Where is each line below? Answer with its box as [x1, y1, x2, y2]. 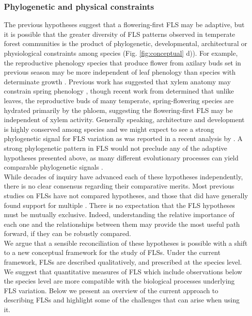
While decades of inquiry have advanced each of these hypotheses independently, [4, 171, 243, 181]
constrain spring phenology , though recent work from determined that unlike [4, 86, 234, 96]
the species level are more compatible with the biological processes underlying [4, 276, 235, 286]
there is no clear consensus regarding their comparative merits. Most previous [4, 181, 235, 191]
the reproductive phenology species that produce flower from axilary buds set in [4, 57, 241, 67]
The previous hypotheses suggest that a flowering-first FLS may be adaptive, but [4, 19, 245, 30]
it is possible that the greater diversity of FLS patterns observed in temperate [4, 29, 236, 39]
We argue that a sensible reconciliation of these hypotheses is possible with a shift [4, 237, 248, 248]
